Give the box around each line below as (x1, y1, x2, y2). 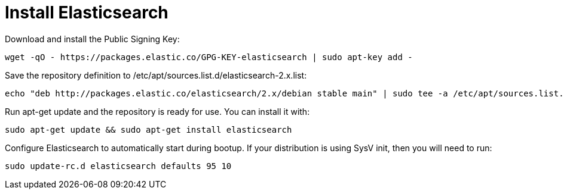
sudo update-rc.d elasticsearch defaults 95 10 (5, 161, 232, 171)
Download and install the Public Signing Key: (5, 33, 180, 44)
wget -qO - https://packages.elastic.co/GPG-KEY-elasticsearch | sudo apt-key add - (5, 52, 413, 62)
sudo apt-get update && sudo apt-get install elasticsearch (5, 124, 292, 134)
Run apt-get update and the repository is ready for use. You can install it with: (5, 106, 310, 117)
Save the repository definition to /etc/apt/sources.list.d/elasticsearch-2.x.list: (5, 70, 307, 80)
